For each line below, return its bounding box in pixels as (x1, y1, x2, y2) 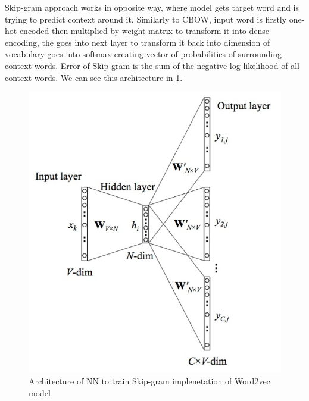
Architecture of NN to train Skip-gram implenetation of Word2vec (29, 375, 270, 387)
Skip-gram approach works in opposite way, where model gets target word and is (5, 1, 299, 13)
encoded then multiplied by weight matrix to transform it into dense (19, 24, 270, 37)
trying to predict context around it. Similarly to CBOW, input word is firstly (5, 12, 287, 25)
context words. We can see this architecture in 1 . (5, 71, 183, 83)
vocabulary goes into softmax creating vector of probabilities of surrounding (5, 48, 282, 60)
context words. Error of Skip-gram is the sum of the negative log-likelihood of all (5, 59, 299, 71)
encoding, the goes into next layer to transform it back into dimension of (5, 36, 270, 48)
